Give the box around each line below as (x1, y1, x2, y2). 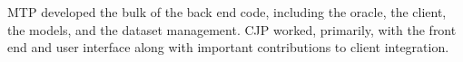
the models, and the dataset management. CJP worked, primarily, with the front (7, 20, 457, 39)
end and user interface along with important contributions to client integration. (7, 38, 449, 57)
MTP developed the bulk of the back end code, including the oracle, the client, (7, 3, 447, 21)
